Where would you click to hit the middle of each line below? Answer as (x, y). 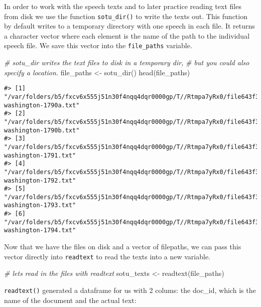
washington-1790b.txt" (42, 130)
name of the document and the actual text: (70, 300)
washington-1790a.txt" (42, 105)
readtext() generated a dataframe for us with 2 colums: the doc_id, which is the (130, 290)
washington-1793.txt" (40, 205)
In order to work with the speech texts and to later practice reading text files (123, 6)
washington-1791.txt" (40, 155)
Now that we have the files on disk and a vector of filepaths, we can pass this (123, 247)
